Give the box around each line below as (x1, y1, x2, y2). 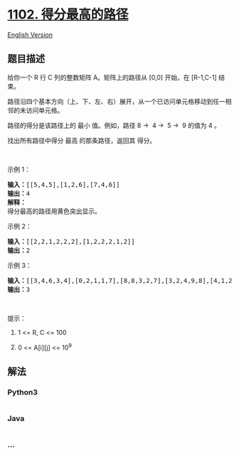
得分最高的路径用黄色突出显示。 (7, 207, 101, 215)
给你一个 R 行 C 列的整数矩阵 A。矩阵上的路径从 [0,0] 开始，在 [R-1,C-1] (7, 73, 217, 82)
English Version (7, 30, 53, 39)
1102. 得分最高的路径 (7, 6, 129, 23)
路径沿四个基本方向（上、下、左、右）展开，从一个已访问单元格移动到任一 (7, 97, 225, 105)
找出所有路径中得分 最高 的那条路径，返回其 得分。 (7, 136, 156, 144)
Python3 (7, 387, 38, 397)
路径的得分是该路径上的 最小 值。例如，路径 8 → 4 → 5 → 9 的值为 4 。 (7, 121, 221, 129)
